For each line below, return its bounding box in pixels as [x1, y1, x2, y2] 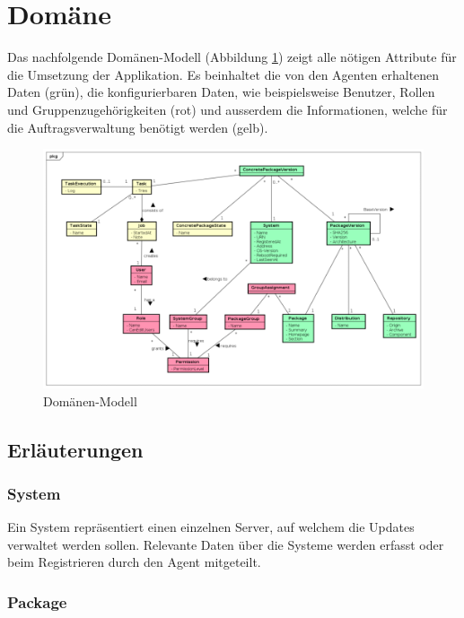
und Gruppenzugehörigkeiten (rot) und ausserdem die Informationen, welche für [7, 100, 448, 118]
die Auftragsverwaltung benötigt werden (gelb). [7, 118, 268, 136]
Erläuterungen [7, 435, 144, 463]
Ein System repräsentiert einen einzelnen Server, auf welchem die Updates [7, 518, 415, 536]
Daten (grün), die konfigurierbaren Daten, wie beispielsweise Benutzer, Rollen [7, 83, 435, 101]
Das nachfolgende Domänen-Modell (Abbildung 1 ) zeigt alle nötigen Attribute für [7, 48, 457, 66]
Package [7, 590, 67, 613]
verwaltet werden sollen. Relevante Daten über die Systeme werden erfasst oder [7, 535, 444, 553]
